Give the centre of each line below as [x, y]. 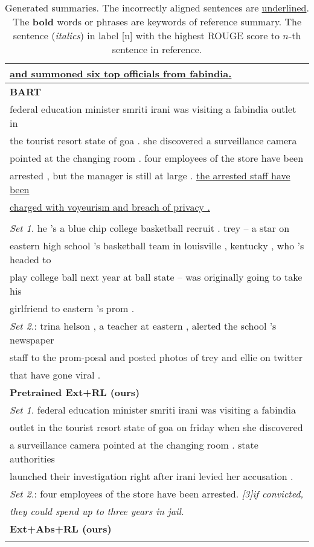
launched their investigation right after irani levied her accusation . [152, 476]
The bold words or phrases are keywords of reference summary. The [157, 21]
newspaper [32, 340]
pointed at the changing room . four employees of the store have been [157, 158]
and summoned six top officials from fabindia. [121, 73]
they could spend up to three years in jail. [97, 511]
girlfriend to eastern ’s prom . [72, 308]
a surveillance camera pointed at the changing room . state [134, 445]
